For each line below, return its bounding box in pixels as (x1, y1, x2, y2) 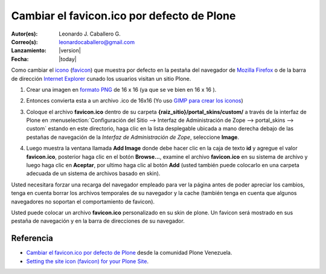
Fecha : (11, 55, 29, 63)
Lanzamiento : (11, 47, 46, 54)
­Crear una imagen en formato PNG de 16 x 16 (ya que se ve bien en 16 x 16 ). (26, 86, 217, 93)
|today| (59, 55, 77, 63)
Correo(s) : (11, 38, 39, 45)
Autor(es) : (11, 30, 38, 37)
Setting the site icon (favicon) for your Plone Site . (26, 257, 149, 265)
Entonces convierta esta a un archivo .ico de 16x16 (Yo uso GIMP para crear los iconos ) (26, 97, 244, 104)
